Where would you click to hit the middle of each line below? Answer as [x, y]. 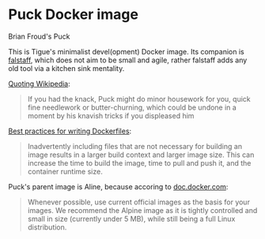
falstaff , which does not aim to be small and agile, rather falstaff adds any [128, 60]
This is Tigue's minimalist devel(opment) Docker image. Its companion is [126, 51]
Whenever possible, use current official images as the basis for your [139, 202]
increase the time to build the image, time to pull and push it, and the [139, 162]
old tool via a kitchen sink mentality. [66, 68]
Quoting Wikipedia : [40, 84]
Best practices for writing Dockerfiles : [70, 131]
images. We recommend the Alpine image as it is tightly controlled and [142, 210]
